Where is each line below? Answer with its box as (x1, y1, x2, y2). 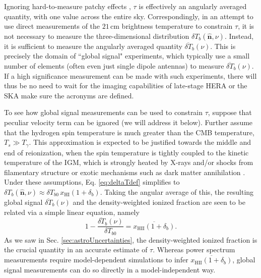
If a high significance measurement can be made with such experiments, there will (4, 70, 257, 81)
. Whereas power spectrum (153, 244, 235, 255)
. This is (210, 40, 236, 51)
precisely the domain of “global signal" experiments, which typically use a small (4, 50, 250, 61)
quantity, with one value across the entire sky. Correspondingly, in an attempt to (4, 11, 253, 21)
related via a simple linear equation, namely (4, 206, 140, 217)
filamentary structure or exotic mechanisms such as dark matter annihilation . (4, 166, 245, 177)
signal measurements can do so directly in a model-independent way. (4, 264, 216, 274)
